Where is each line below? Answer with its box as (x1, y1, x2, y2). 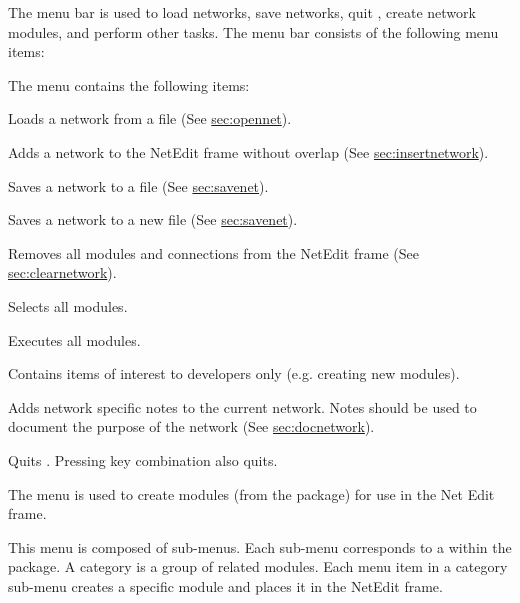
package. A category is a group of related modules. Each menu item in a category (8, 556, 508, 577)
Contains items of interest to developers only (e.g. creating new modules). (8, 363, 460, 384)
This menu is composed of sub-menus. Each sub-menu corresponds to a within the (8, 536, 512, 557)
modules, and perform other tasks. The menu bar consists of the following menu (8, 21, 499, 42)
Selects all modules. (8, 295, 128, 316)
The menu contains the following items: (8, 74, 250, 95)
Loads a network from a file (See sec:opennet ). (8, 108, 292, 129)
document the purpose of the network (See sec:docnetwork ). (8, 416, 375, 437)
